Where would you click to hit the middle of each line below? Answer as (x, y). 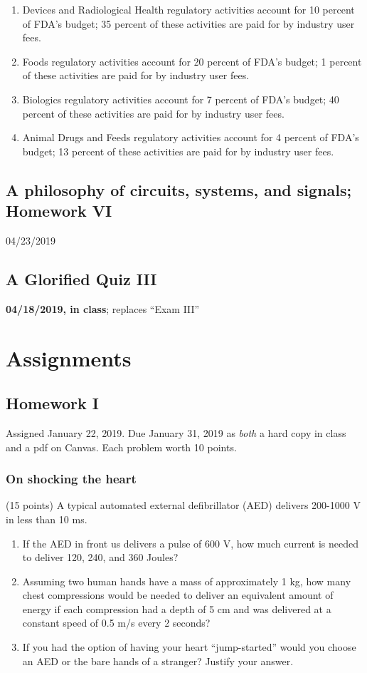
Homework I (52, 403)
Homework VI (59, 211)
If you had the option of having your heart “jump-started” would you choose (189, 647)
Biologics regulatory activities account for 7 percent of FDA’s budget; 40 (181, 99)
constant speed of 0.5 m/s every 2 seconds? (116, 623)
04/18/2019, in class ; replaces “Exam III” (103, 308)
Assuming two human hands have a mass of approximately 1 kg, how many (187, 581)
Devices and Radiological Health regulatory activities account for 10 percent (188, 9)
